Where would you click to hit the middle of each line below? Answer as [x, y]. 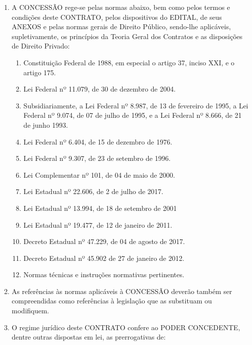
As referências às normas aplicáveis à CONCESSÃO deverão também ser [122, 291]
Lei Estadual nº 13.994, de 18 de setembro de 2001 [100, 208]
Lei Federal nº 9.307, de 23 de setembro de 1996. [97, 158]
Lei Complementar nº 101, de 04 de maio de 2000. [99, 174]
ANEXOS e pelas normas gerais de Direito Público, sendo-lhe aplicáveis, [121, 26]
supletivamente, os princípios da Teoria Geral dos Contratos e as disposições [127, 36]
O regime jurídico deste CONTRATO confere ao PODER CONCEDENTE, [126, 327]
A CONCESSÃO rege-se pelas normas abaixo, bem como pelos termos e [121, 7]
